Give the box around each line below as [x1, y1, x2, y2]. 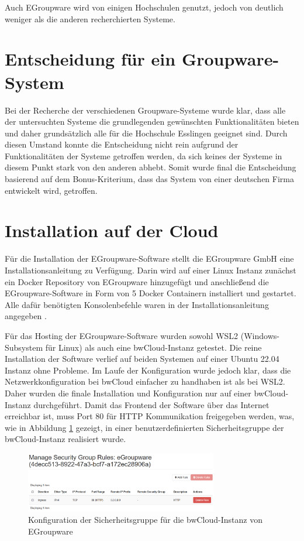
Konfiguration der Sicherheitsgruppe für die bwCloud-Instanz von [28, 513, 262, 525]
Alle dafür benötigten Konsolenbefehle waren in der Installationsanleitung [5, 298, 269, 310]
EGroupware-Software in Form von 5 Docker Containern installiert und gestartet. [5, 287, 296, 299]
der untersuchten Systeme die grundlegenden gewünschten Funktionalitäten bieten [5, 115, 299, 128]
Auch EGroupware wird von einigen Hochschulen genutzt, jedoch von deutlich [5, 1, 284, 13]
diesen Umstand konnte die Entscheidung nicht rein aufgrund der [5, 138, 239, 150]
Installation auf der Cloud [5, 218, 219, 242]
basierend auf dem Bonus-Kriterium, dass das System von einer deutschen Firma [5, 173, 294, 185]
